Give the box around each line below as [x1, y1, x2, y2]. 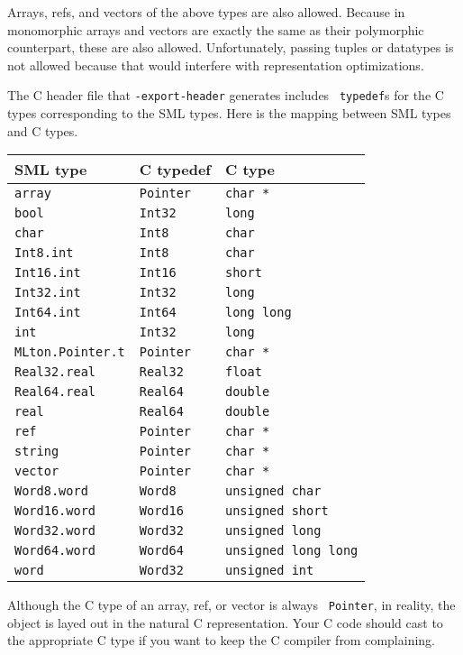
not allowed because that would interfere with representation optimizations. [7, 55, 424, 74]
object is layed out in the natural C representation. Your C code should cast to [7, 613, 443, 632]
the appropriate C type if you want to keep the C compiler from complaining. [7, 631, 435, 650]
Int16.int [14, 265, 81, 281]
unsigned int [224, 563, 314, 578]
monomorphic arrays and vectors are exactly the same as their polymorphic [7, 20, 424, 39]
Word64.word [14, 543, 96, 558]
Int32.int [14, 285, 81, 300]
